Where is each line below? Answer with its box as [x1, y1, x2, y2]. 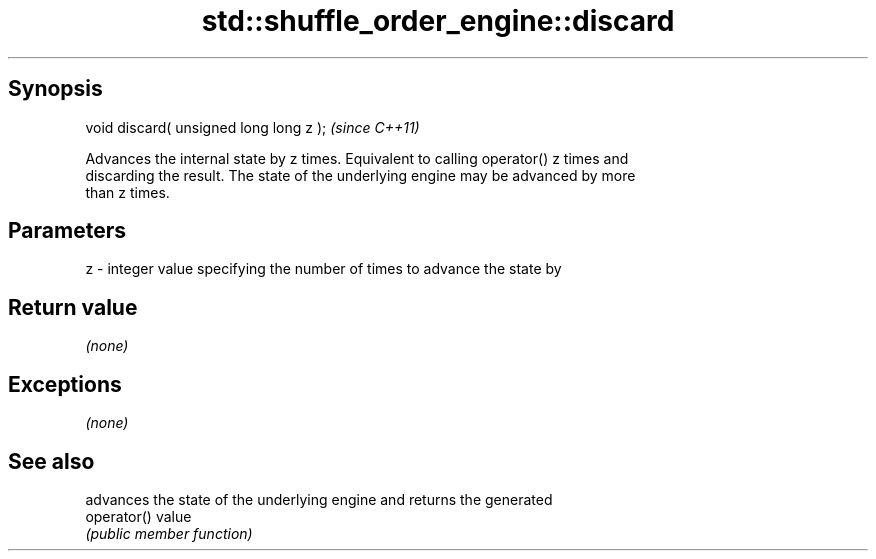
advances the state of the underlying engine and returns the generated [85, 490, 553, 508]
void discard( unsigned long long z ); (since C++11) [85, 118, 420, 136]
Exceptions [8, 371, 122, 397]
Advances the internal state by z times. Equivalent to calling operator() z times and [85, 149, 629, 167]
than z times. [85, 183, 170, 201]
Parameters [8, 218, 126, 244]
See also [8, 448, 95, 474]
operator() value [85, 507, 192, 525]
